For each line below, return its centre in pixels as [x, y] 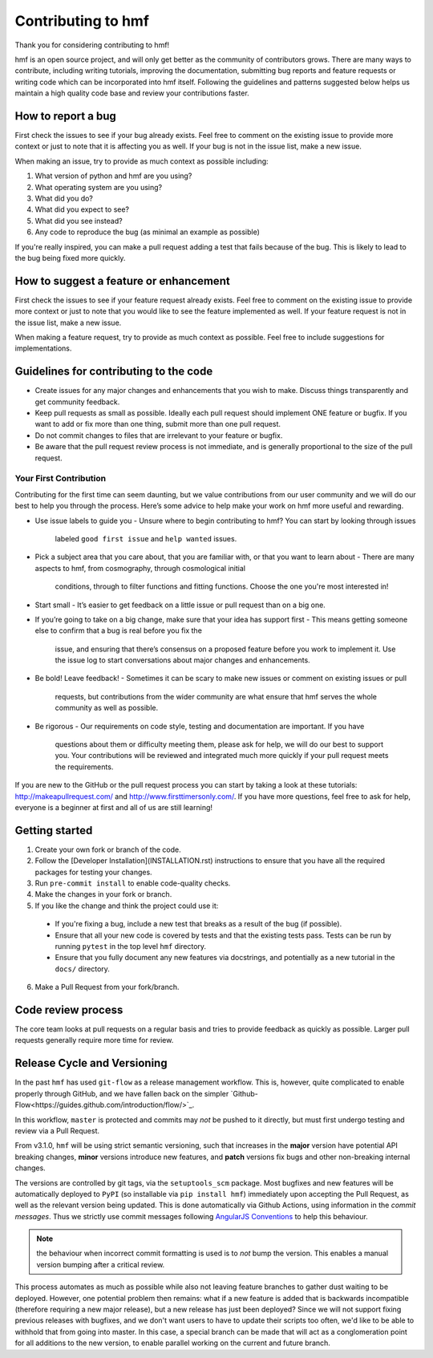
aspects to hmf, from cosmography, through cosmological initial [140, 568]
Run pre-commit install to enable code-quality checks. [133, 883]
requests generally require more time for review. [94, 1040]
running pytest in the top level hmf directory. [131, 947]
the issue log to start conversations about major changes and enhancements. [182, 660]
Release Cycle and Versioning [91, 1063]
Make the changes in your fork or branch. [103, 894]
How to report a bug [65, 116]
